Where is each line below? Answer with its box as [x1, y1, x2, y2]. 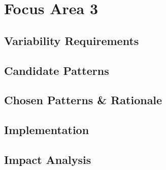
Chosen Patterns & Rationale [4, 92, 162, 108]
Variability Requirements [4, 32, 139, 48]
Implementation [4, 122, 89, 138]
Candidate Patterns [4, 62, 109, 78]
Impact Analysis [4, 151, 91, 167]
